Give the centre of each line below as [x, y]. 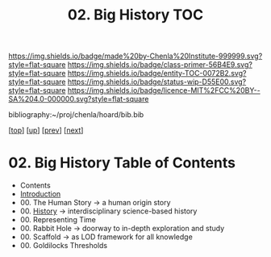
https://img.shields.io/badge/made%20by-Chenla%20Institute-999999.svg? [135, 56]
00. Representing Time [58, 220]
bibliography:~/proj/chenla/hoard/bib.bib [76, 115]
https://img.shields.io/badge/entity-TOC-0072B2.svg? [157, 74]
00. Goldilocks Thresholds [63, 246]
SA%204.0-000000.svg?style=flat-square [79, 99]
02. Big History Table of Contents [122, 163]
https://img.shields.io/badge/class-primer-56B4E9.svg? [160, 65]
